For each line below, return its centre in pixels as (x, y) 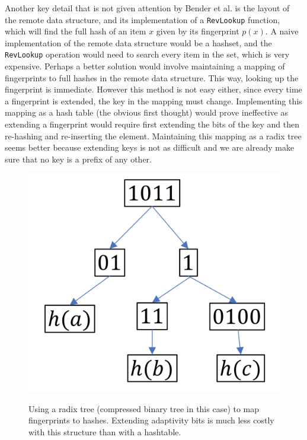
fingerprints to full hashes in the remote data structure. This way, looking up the (152, 77)
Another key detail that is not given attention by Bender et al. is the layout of (147, 8)
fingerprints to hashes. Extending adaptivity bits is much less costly (151, 420)
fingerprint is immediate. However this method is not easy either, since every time (153, 89)
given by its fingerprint (198, 31)
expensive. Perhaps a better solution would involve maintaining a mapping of (145, 66)
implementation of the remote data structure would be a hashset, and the (138, 42)
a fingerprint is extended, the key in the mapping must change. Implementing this (153, 101)
